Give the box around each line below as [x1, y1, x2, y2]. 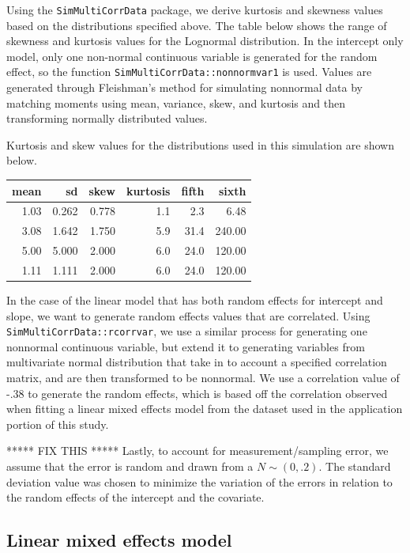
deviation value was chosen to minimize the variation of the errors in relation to [6, 473, 393, 490]
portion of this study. [6, 415, 109, 432]
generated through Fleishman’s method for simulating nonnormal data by [6, 79, 363, 96]
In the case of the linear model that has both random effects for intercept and [6, 292, 383, 309]
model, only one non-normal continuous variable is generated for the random [6, 47, 378, 64]
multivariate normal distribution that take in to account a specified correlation [6, 354, 387, 370]
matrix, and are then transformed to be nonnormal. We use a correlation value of [6, 369, 400, 386]
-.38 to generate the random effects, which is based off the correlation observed [6, 384, 388, 401]
